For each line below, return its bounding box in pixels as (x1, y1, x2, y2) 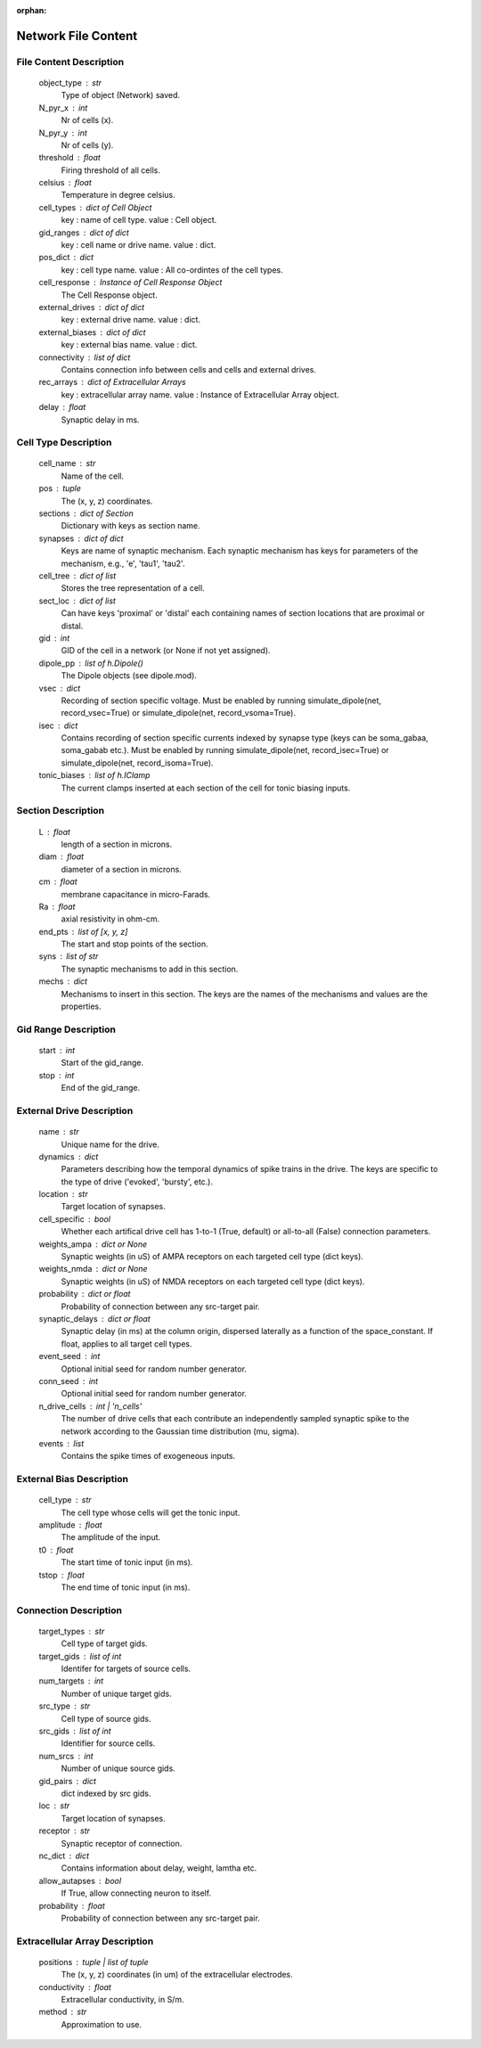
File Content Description (16, 55, 125, 68)
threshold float (38, 152, 102, 163)
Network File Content (16, 28, 138, 44)
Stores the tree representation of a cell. (61, 583, 205, 594)
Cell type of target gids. (61, 1638, 148, 1649)
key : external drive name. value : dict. (61, 315, 200, 325)
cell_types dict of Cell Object (38, 201, 152, 213)
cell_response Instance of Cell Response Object (38, 277, 223, 288)
